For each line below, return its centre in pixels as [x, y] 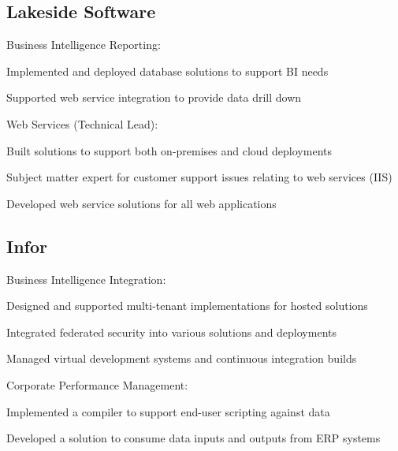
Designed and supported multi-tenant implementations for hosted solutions [187, 306]
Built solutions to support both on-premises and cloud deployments [169, 150]
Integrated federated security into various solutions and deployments [171, 332]
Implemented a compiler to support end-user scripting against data [168, 411]
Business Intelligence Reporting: [84, 45]
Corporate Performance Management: [97, 384]
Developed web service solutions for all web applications [141, 203]
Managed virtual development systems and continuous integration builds [182, 358]
